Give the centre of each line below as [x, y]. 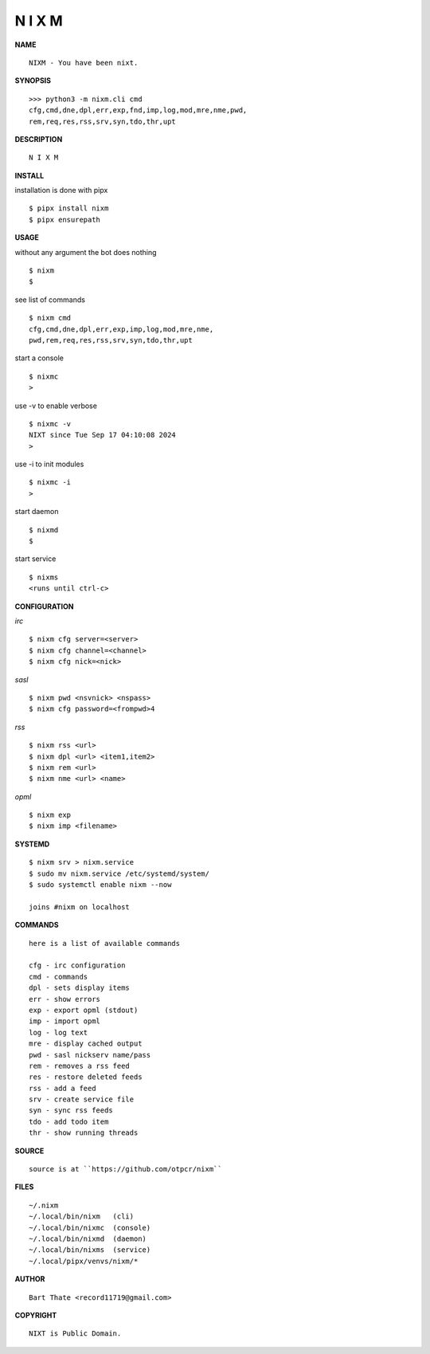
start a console [39, 358]
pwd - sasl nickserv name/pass [90, 1055]
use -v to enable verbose [56, 406]
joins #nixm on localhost [80, 907]
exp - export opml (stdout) [84, 1010]
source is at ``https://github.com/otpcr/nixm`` [125, 1169]
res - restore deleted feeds [86, 1077]
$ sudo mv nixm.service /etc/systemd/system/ [119, 873]
